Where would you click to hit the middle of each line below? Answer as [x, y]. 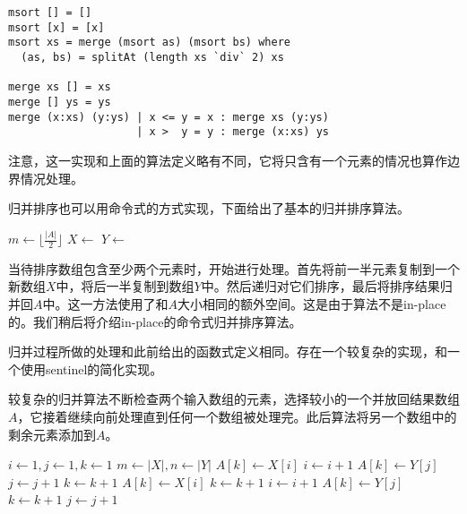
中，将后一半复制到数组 [125, 286]
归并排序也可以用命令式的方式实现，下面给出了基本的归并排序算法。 [209, 208]
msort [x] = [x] [56, 27]
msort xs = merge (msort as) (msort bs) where [149, 43]
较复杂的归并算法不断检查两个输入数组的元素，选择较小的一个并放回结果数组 [234, 399]
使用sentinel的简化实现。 [91, 368]
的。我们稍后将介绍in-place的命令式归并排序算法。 [155, 321]
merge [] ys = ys [60, 102]
